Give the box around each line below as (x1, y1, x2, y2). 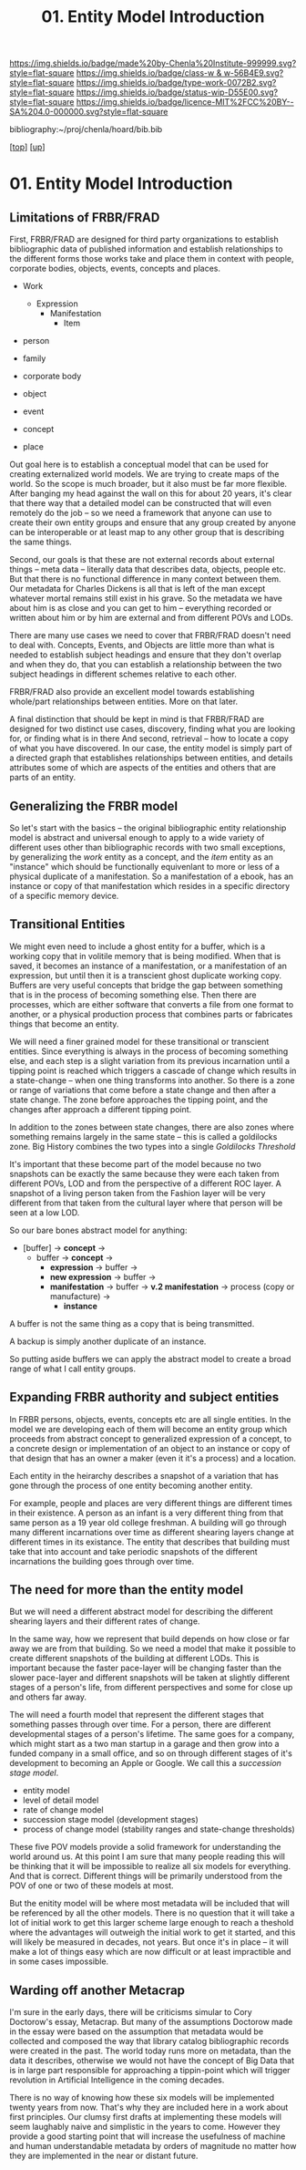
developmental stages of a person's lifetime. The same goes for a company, (9, 1729, 295, 1740)
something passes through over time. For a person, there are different (9, 1719, 271, 1730)
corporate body (22, 371, 82, 382)
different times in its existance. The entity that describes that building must (9, 1536, 291, 1547)
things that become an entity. (9, 1018, 119, 1029)
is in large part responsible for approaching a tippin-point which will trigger (9, 2065, 291, 2076)
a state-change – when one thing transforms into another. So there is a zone (9, 1074, 296, 1086)
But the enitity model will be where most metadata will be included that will (9, 1898, 290, 1909)
